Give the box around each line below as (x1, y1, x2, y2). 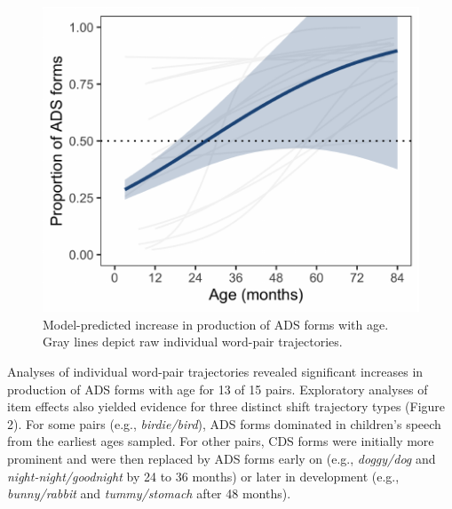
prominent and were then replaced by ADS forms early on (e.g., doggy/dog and (7, 449, 436, 468)
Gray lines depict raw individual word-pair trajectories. (43, 332, 343, 351)
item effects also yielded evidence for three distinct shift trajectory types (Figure (7, 397, 446, 416)
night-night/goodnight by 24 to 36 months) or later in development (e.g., (7, 466, 400, 485)
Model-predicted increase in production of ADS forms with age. (43, 314, 389, 333)
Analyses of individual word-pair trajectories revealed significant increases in (7, 362, 424, 381)
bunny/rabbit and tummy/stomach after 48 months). (7, 484, 291, 503)
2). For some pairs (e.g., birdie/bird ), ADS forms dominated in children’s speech (7, 414, 441, 433)
